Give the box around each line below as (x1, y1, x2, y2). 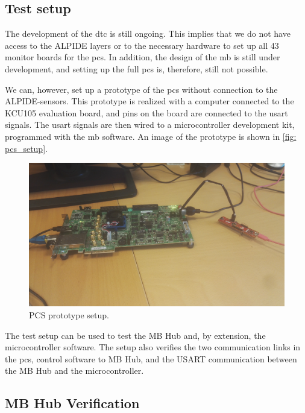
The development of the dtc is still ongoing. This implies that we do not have (5, 27, 291, 40)
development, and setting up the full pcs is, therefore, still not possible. (5, 62, 268, 75)
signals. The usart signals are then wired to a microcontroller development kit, (5, 118, 295, 131)
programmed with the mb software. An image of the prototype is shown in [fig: (5, 130, 297, 142)
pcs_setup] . (5, 142, 48, 154)
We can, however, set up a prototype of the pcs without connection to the (5, 83, 278, 95)
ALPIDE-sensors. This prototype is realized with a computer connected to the (5, 95, 294, 107)
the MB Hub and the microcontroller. (5, 364, 144, 377)
